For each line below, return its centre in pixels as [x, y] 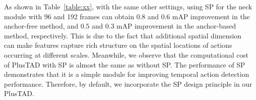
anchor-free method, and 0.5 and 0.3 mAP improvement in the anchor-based [120, 26]
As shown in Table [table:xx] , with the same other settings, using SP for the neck [128, 6]
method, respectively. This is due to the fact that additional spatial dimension [123, 35]
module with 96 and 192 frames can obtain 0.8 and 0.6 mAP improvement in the [127, 16]
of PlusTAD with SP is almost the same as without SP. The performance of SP [125, 64]
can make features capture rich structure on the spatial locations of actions [118, 45]
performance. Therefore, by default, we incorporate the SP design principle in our [128, 83]
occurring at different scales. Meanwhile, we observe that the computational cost [126, 54]
